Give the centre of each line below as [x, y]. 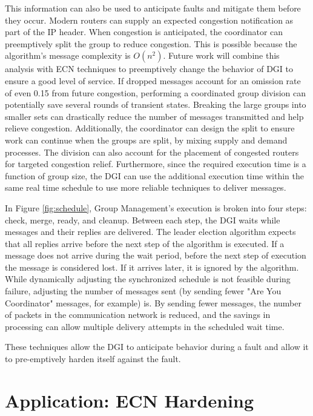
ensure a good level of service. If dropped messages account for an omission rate [153, 80]
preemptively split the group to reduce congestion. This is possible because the [151, 43]
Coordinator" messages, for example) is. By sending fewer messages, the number [153, 302]
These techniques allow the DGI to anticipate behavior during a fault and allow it [157, 347]
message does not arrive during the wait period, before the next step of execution [156, 255]
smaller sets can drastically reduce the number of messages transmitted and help [154, 116]
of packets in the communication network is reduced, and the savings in [138, 315]
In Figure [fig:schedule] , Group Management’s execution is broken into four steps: [156, 207]
